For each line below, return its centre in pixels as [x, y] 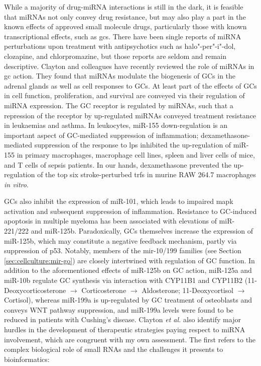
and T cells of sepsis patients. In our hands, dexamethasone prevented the [118, 164]
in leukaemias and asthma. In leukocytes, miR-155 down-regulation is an [116, 125]
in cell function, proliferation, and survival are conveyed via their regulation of [124, 95]
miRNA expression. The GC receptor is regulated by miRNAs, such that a [119, 105]
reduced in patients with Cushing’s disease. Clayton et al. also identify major [122, 319]
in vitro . [16, 184]
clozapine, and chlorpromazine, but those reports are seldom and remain [115, 56]
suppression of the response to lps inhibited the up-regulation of [133, 145]
